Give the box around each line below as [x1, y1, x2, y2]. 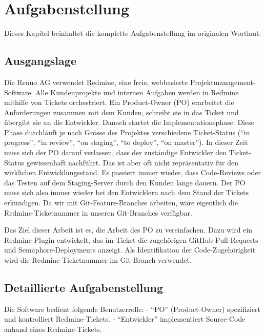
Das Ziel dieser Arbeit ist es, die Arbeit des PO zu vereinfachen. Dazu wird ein [4, 224, 253, 235]
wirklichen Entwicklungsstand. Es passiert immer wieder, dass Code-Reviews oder [4, 167, 261, 178]
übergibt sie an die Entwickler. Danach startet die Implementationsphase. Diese [4, 117, 254, 128]
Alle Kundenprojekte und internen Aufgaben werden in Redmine [35, 87, 239, 97]
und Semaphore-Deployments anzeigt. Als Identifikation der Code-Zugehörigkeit [4, 244, 256, 255]
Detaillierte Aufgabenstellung [4, 280, 164, 295]
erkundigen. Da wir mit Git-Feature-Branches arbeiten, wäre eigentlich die [4, 197, 238, 208]
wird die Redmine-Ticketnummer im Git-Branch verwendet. [4, 255, 192, 265]
